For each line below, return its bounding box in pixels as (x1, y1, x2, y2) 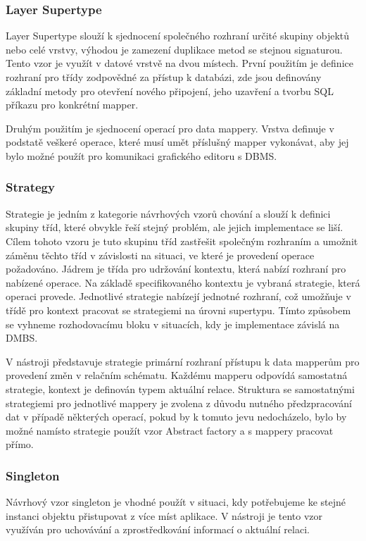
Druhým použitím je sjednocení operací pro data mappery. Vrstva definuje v (6, 120, 334, 135)
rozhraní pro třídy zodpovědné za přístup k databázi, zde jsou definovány (6, 70, 322, 84)
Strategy (6, 178, 55, 196)
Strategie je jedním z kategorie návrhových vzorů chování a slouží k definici (6, 206, 331, 220)
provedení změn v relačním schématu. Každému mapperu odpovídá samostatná (6, 368, 348, 383)
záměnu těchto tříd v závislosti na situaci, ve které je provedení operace (6, 247, 315, 262)
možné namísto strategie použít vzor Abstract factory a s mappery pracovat (6, 423, 334, 437)
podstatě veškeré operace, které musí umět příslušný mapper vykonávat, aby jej (6, 135, 349, 149)
